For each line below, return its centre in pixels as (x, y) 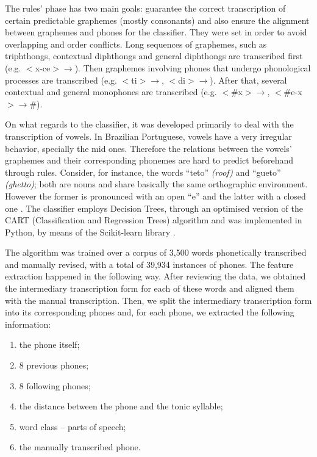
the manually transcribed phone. (80, 447)
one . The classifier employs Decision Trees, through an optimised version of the (154, 208)
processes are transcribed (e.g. (61, 80)
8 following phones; (55, 385)
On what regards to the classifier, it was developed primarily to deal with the (149, 124)
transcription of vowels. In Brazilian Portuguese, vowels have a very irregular (148, 136)
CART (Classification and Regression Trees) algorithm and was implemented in (154, 220)
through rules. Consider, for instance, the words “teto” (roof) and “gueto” (143, 172)
